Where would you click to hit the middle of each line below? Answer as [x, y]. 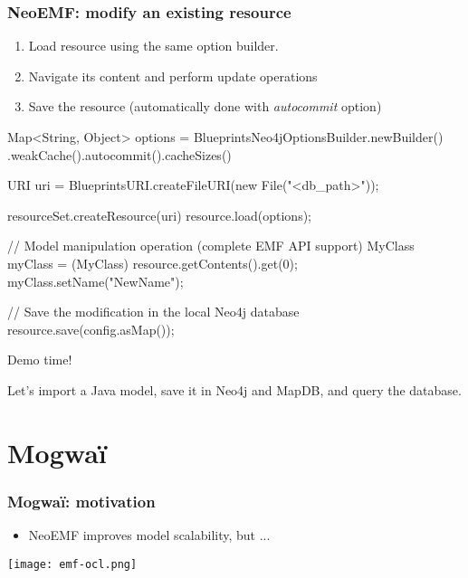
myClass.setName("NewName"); [96, 281]
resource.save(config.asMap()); [91, 329]
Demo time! [40, 360]
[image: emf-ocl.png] [72, 564]
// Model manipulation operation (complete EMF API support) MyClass [211, 246]
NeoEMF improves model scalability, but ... [149, 535]
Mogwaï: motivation [81, 501]
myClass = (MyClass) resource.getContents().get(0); [153, 263]
